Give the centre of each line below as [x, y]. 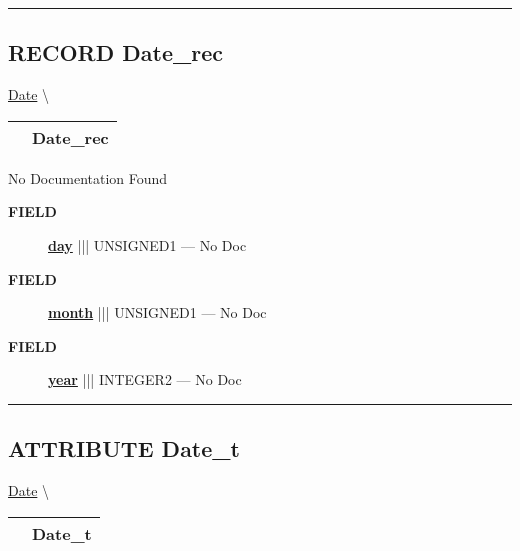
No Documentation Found [88, 177]
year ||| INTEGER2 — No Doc [145, 379]
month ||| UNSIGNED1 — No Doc [157, 312]
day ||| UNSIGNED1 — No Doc [147, 244]
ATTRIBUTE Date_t [124, 448]
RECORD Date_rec [116, 52]
